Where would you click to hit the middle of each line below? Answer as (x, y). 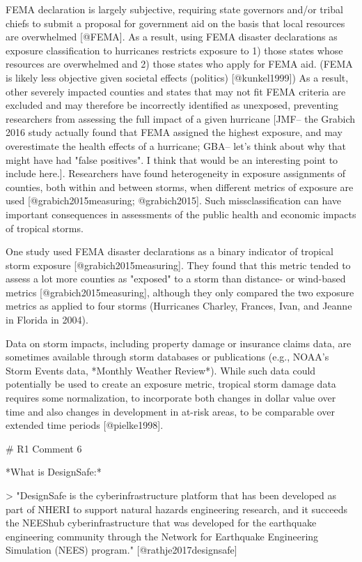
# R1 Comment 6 (44, 448)
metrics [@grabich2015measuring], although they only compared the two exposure (180, 292)
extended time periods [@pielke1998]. (85, 425)
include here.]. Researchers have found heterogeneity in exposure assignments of (176, 173)
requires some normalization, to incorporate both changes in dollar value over (171, 398)
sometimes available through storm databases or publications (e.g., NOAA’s (167, 357)
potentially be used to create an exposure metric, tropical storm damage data (171, 384)
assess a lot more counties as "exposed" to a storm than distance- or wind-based (176, 279)
